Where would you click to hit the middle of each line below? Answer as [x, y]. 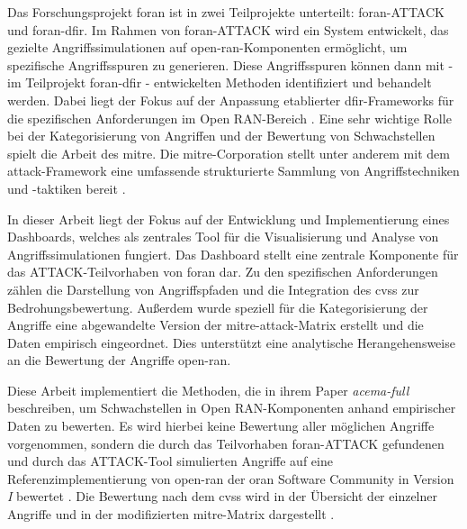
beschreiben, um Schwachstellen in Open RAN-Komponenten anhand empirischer [232, 408]
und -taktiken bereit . [67, 188]
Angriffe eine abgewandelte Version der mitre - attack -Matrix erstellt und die [216, 325]
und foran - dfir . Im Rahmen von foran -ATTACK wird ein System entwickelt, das [228, 29]
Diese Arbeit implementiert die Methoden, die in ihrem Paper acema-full [208, 390]
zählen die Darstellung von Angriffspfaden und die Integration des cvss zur [213, 289]
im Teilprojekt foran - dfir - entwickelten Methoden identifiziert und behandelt [220, 82]
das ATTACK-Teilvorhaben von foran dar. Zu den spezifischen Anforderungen [223, 272]
